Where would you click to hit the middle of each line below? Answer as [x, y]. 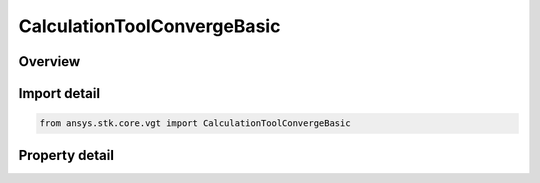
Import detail [59, 93]
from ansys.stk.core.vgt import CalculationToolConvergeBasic [195, 123]
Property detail [66, 155]
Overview [49, 61]
